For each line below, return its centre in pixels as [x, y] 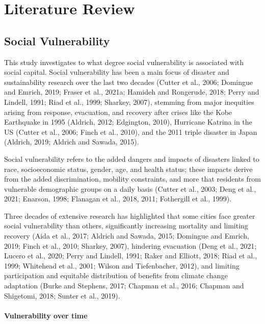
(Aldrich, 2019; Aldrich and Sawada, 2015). [72, 142]
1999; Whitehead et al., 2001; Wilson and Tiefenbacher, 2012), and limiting [122, 265]
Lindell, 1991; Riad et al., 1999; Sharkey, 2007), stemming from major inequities [129, 101]
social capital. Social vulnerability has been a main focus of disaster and [117, 72]
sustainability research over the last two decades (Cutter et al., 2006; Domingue [128, 82]
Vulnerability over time [46, 315]
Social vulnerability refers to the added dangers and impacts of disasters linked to [132, 158]
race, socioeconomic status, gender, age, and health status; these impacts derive [128, 169]
